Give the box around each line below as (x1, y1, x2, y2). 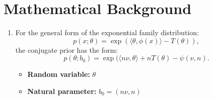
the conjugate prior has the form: (15, 44, 118, 55)
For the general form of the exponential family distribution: (15, 27, 199, 38)
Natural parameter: (27, 85, 97, 96)
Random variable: (27, 69, 90, 79)
